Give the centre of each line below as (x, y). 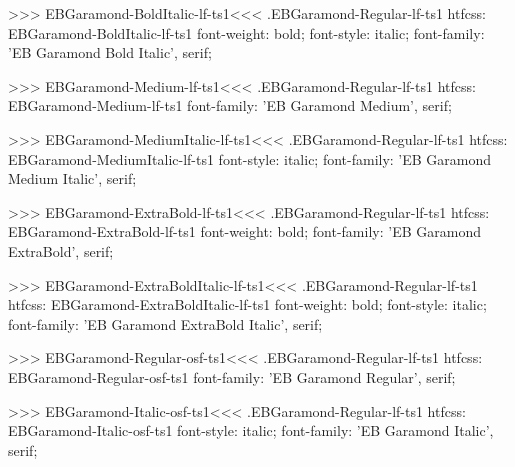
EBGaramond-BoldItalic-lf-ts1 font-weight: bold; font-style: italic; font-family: (246, 32)
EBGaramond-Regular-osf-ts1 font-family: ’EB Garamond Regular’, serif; (232, 376)
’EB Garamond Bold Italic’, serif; (110, 52)
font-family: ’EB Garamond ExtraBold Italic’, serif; (165, 323)
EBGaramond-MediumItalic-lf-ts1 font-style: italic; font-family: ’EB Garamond (250, 158)
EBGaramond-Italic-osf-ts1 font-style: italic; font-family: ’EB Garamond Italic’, (251, 430)
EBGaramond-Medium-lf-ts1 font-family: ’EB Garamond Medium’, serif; (230, 105)
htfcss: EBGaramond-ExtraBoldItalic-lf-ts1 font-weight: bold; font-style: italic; (247, 304)
